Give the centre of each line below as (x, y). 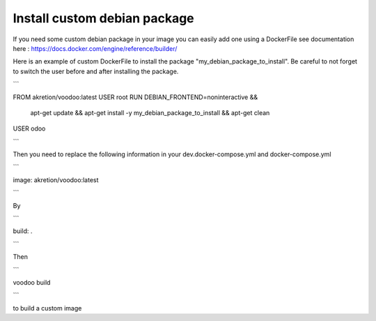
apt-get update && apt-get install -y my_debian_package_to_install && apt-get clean (150, 112)
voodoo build (32, 282)
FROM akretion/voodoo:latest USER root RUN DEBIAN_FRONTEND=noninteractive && (135, 97)
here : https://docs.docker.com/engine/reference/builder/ (95, 48)
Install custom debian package (103, 18)
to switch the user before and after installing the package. (96, 71)
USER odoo (29, 128)
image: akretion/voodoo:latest (56, 180)
